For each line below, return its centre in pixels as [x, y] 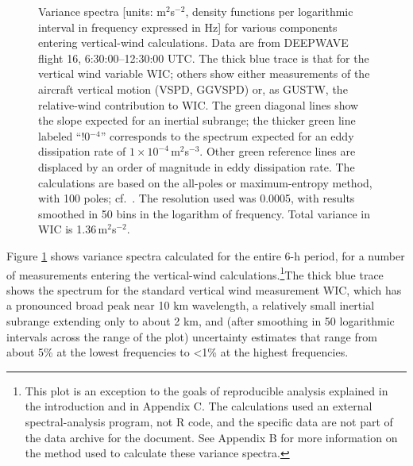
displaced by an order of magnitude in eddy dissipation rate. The [197, 166]
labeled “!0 [64, 135]
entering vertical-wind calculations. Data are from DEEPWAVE [193, 42]
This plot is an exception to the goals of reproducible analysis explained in [206, 390]
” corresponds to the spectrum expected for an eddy [227, 135]
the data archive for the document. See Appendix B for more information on [211, 437]
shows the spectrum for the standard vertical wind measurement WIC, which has [204, 289]
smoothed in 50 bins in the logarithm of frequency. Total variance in [204, 213]
